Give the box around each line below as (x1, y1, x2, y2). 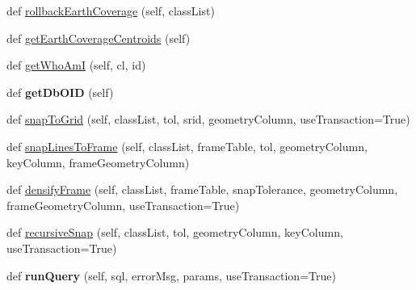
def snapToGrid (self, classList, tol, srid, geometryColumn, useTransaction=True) (6, 111, 410, 128)
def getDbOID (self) (6, 83, 114, 100)
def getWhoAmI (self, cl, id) (6, 57, 146, 74)
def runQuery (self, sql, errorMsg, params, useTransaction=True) (6, 267, 336, 284)
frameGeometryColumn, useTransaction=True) (6, 196, 240, 213)
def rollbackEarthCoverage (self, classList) (6, 2, 215, 19)
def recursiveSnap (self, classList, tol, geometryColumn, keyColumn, (6, 224, 343, 241)
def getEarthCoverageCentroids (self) (6, 29, 191, 46)
